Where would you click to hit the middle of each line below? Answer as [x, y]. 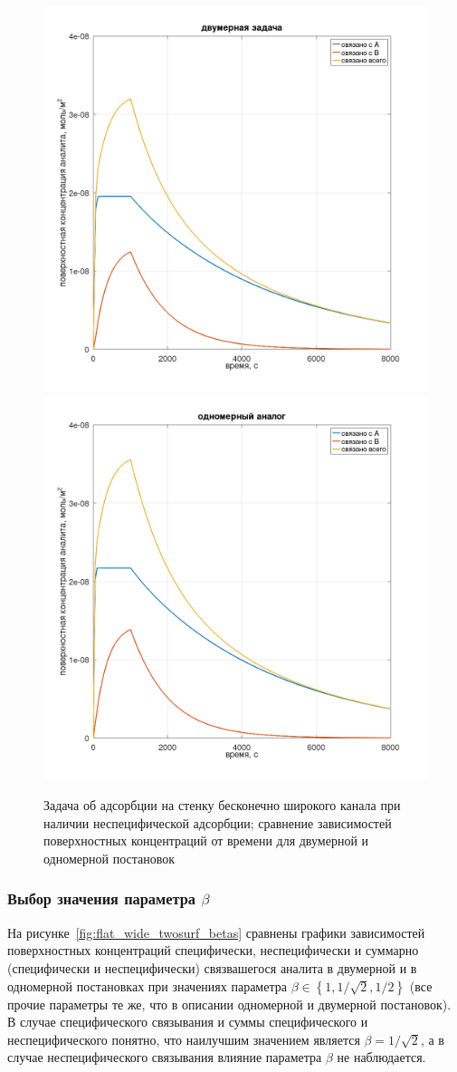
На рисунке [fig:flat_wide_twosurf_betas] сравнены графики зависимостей [216, 932]
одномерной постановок [109, 858]
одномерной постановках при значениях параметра [147, 985]
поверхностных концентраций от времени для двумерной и [206, 840]
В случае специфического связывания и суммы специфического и [188, 1022]
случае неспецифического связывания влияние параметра [165, 1057]
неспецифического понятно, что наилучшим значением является [184, 1039]
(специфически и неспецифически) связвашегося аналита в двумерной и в [212, 967]
